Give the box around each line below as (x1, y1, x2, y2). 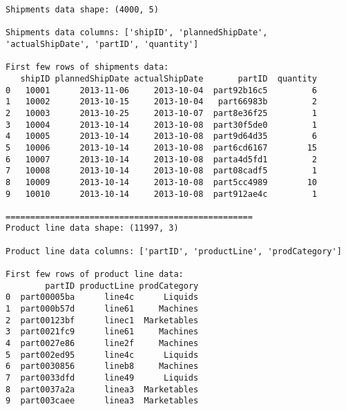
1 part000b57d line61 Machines (6, 304, 199, 314)
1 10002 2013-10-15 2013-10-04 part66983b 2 (6, 97, 318, 107)
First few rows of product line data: (6, 269, 184, 280)
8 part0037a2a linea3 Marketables (6, 384, 199, 394)
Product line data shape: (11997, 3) (6, 223, 179, 233)
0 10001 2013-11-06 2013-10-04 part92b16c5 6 (6, 85, 318, 95)
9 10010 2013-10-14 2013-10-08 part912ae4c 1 (6, 189, 318, 199)
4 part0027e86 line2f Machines (6, 338, 199, 349)
